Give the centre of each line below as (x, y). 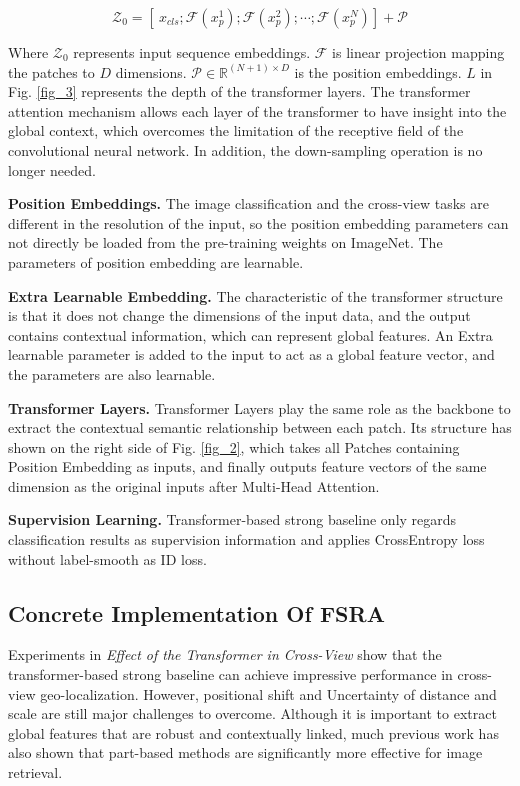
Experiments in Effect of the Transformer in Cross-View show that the (225, 654)
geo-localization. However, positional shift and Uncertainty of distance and (268, 693)
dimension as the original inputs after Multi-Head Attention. (194, 485)
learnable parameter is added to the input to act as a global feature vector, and (251, 354)
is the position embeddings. (378, 71)
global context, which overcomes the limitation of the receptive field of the (236, 130)
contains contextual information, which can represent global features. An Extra (250, 334)
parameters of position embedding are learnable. (156, 261)
